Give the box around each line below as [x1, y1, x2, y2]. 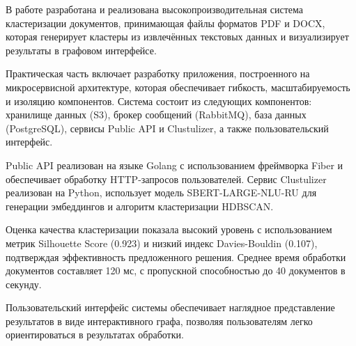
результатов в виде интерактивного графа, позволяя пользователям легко [6, 313, 313, 328]
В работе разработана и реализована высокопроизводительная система [6, 2, 304, 16]
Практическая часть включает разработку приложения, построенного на [6, 66, 310, 81]
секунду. [6, 276, 42, 291]
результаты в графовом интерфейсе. [6, 42, 157, 57]
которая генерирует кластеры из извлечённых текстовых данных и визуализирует [6, 29, 349, 44]
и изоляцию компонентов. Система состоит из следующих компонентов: [6, 93, 312, 108]
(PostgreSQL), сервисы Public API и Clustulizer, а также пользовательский [6, 120, 329, 135]
